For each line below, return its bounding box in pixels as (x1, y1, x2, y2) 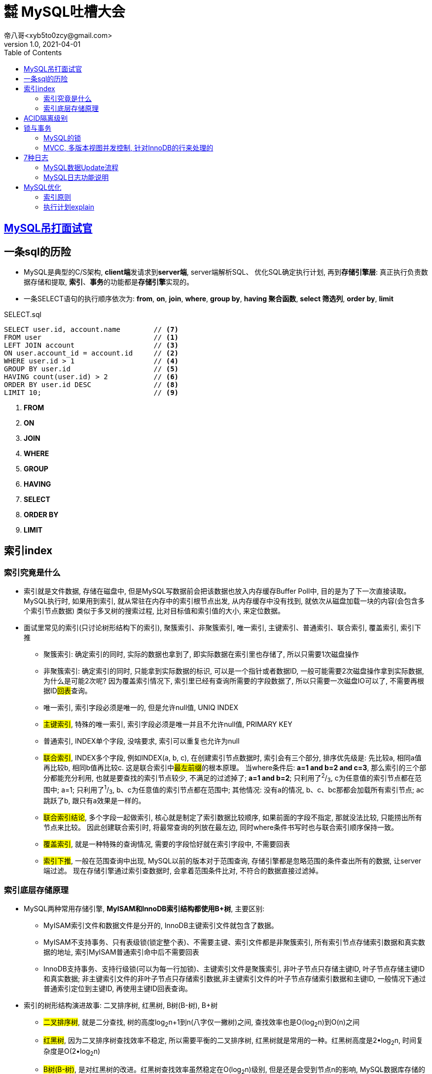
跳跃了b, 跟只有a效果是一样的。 (43, 796, 145, 805)
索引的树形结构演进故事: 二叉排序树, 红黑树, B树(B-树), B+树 (24, 1001, 218, 1009)
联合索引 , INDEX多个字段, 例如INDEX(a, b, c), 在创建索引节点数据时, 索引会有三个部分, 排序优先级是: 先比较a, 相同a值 (43, 753, 422, 762)
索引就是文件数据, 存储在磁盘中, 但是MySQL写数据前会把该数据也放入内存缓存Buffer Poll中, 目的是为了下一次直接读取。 (24, 587, 411, 596)
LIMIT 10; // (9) (4, 389, 179, 397)
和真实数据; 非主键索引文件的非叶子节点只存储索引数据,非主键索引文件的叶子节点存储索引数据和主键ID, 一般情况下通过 (43, 974, 426, 983)
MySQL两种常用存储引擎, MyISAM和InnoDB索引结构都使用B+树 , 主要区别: (24, 904, 265, 913)
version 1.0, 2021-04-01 (4, 39, 81, 48)
